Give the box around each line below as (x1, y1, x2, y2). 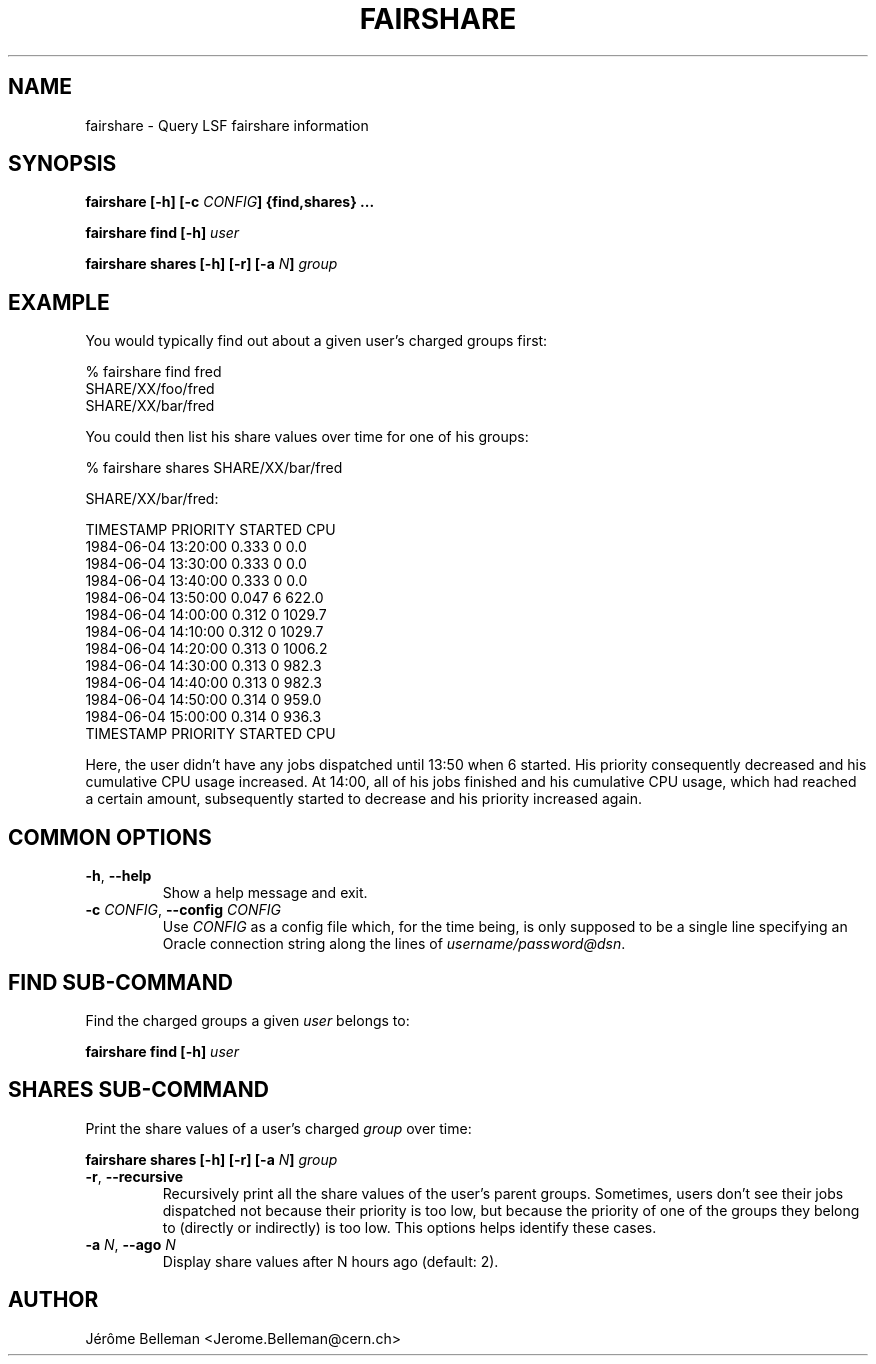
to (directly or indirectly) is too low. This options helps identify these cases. (162, 1218, 657, 1236)
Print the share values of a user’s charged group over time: (85, 1119, 472, 1137)
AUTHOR (8, 1287, 99, 1313)
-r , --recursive (85, 1167, 184, 1185)
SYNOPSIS (8, 151, 117, 177)
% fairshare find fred (85, 363, 222, 381)
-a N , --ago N (85, 1235, 176, 1253)
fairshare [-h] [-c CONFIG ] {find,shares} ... (85, 193, 375, 211)
